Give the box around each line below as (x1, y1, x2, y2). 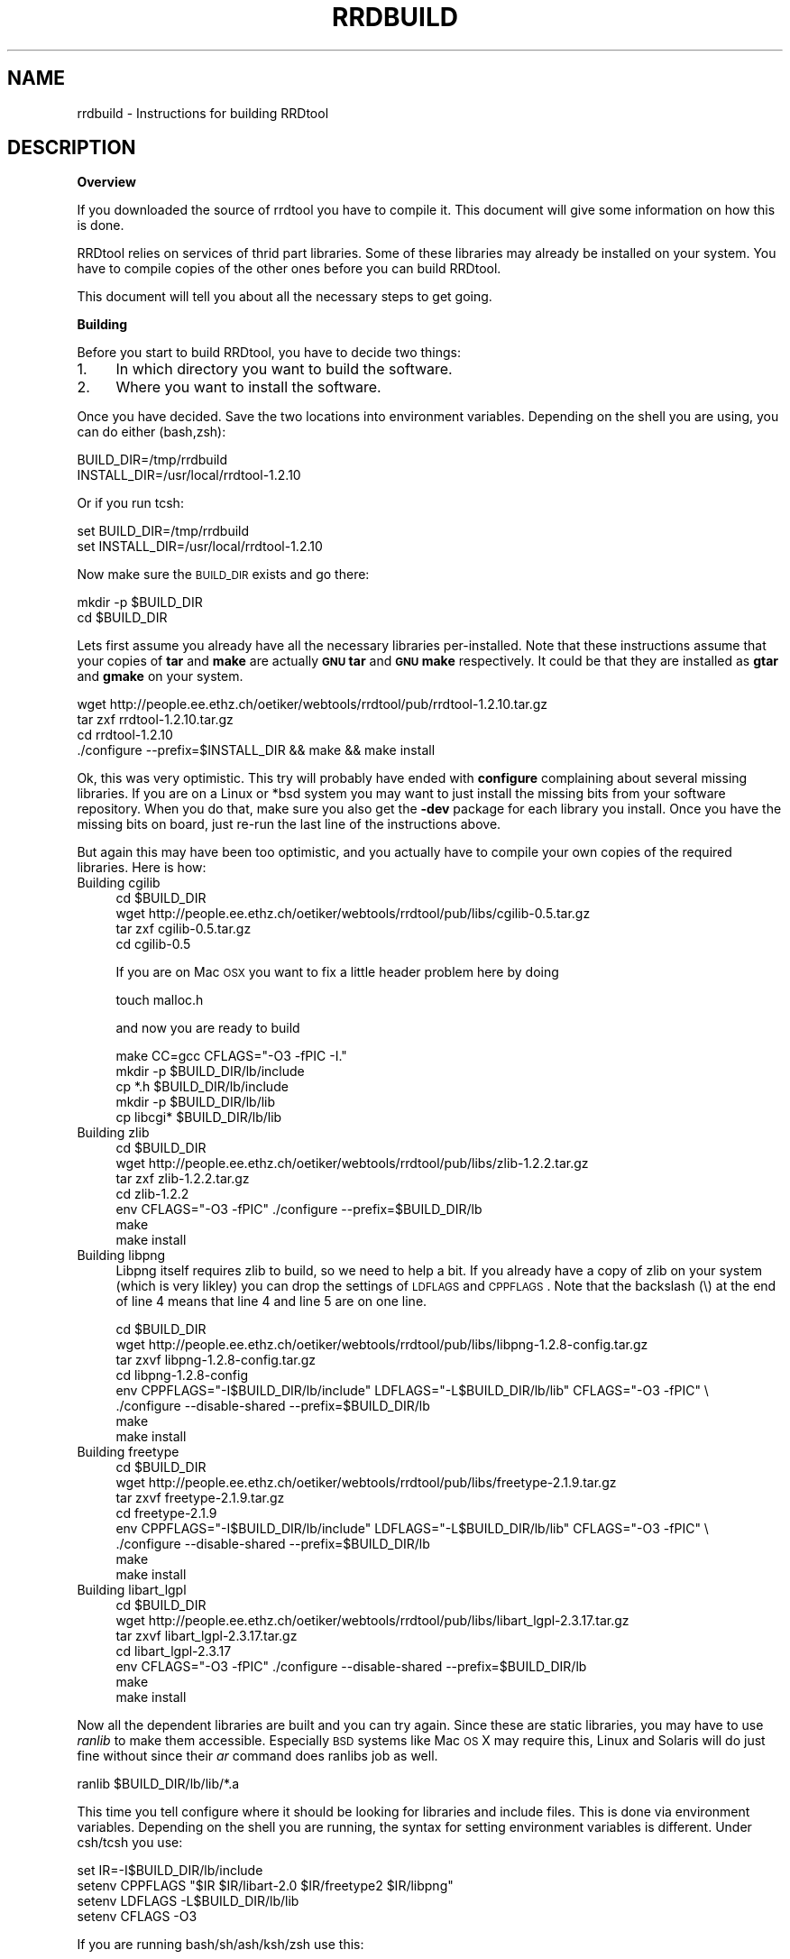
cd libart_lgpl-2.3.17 (115, 1643, 232, 1660)
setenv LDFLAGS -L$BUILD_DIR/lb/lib (77, 1893, 299, 1909)
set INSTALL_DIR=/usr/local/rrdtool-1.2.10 (77, 538, 323, 555)
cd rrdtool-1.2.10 (77, 727, 173, 743)
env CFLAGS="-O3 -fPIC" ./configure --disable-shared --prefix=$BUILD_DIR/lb (115, 1659, 587, 1675)
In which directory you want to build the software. (115, 360, 453, 379)
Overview (77, 174, 136, 190)
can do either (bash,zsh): (77, 424, 226, 440)
